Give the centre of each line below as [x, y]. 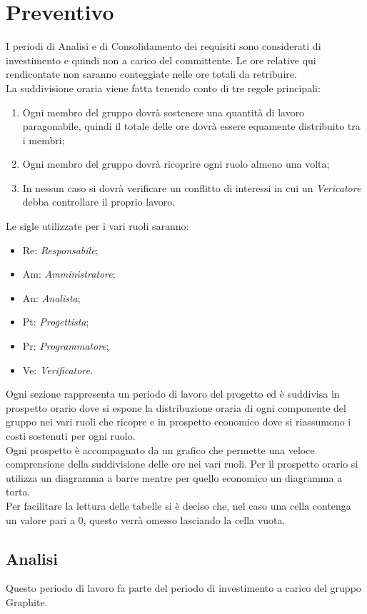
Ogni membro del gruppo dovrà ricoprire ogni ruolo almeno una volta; [176, 164]
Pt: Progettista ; [56, 322]
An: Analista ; [51, 297]
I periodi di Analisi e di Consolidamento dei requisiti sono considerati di [164, 46]
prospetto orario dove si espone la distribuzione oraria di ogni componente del [176, 407]
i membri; [44, 140]
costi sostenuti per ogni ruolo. [71, 436]
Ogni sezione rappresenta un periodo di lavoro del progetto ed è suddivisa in [173, 394]
